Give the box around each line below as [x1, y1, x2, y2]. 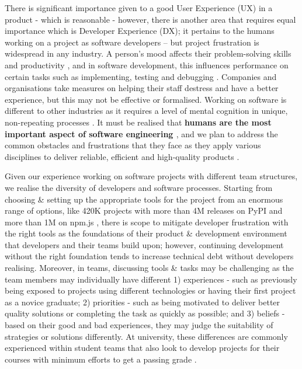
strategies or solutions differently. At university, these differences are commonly [5, 330, 288, 342]
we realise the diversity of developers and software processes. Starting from [5, 181, 273, 193]
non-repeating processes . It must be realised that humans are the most [5, 116, 272, 128]
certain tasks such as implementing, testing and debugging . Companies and [5, 70, 277, 82]
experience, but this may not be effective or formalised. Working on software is [5, 93, 287, 105]
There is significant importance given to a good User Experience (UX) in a [5, 2, 273, 13]
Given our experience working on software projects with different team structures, [5, 170, 298, 182]
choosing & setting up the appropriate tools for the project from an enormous [5, 193, 283, 205]
